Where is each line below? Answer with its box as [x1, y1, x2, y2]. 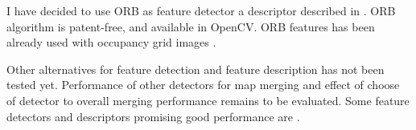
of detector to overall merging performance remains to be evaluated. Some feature [6, 91, 410, 108]
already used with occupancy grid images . [6, 34, 216, 51]
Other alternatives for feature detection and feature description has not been [6, 60, 385, 77]
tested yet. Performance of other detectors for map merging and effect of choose [6, 76, 400, 93]
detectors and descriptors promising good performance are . [6, 108, 300, 124]
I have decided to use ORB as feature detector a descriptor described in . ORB [6, 2, 396, 18]
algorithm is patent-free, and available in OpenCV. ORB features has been [6, 18, 375, 35]
